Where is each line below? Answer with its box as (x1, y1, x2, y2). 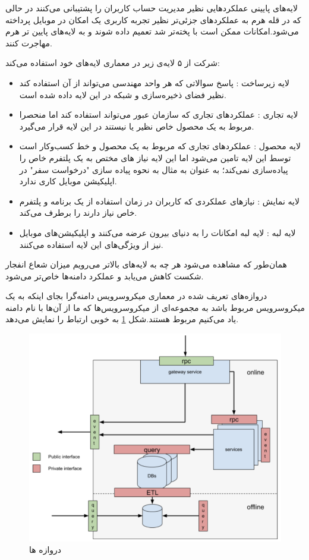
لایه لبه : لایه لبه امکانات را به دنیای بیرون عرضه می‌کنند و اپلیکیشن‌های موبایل (19, 226, 296, 238)
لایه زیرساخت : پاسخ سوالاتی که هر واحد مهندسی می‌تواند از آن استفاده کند (19, 76, 289, 89)
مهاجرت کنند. (5, 36, 52, 49)
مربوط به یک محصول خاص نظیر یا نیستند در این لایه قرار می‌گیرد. (19, 119, 254, 132)
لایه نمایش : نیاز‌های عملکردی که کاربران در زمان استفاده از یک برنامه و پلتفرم (19, 194, 299, 207)
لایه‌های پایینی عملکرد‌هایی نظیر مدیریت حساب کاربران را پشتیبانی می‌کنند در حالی (5, 2, 298, 14)
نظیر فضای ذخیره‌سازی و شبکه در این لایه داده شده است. (19, 88, 226, 100)
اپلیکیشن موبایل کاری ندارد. (19, 175, 117, 187)
